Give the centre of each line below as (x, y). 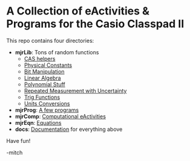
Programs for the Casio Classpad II (95, 24)
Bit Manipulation (44, 71)
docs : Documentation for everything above (69, 129)
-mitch (15, 153)
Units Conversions (47, 103)
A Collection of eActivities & (78, 11)
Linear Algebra (43, 78)
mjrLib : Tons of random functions (57, 52)
